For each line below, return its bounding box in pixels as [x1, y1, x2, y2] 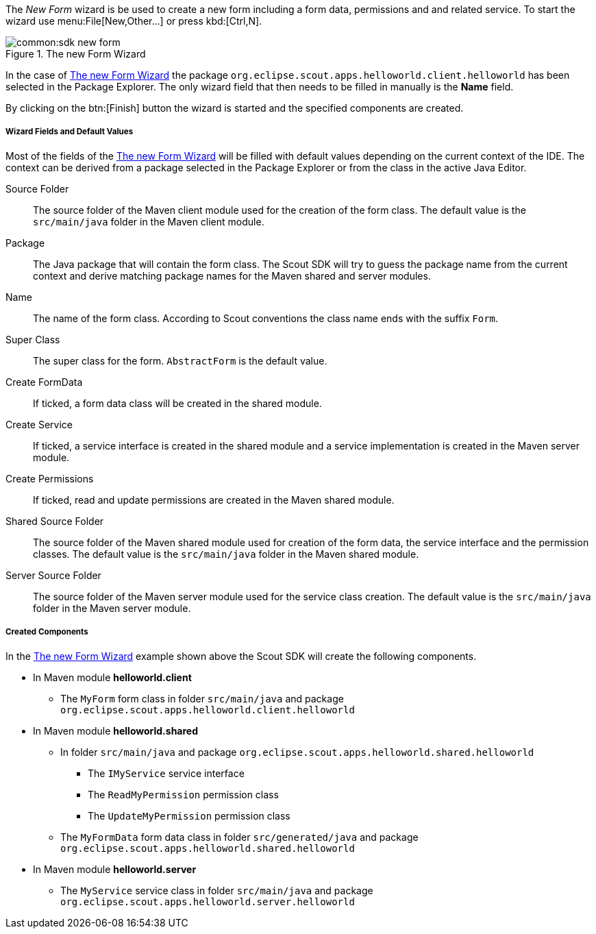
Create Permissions [5, 472, 94, 484]
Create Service [5, 418, 73, 430]
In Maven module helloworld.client [33, 671, 192, 683]
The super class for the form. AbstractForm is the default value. [33, 354, 327, 367]
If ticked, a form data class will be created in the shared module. [33, 397, 322, 409]
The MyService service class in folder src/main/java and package [60, 884, 373, 896]
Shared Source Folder [5, 515, 104, 527]
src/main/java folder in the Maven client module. [33, 215, 264, 228]
